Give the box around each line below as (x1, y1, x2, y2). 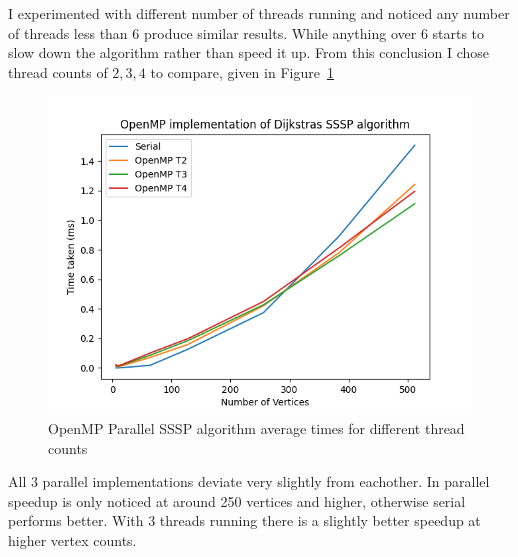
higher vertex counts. (8, 529, 137, 550)
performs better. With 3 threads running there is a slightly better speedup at (8, 510, 481, 531)
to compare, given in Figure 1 (150, 61, 334, 82)
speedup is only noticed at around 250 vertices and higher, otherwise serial (8, 490, 466, 511)
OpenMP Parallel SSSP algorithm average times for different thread (48, 417, 465, 438)
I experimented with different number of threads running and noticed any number (8, 3, 510, 23)
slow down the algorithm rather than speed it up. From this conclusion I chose (8, 42, 490, 63)
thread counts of (8, 61, 108, 82)
